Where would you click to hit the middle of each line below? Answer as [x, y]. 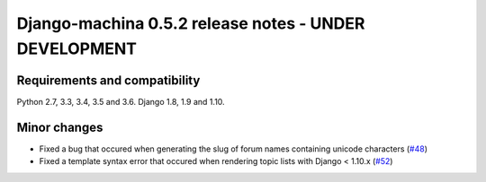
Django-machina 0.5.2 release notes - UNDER [191, 23]
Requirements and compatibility [108, 80]
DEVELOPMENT [77, 48]
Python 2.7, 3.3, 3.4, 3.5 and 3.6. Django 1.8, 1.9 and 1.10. [121, 101]
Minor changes [60, 127]
